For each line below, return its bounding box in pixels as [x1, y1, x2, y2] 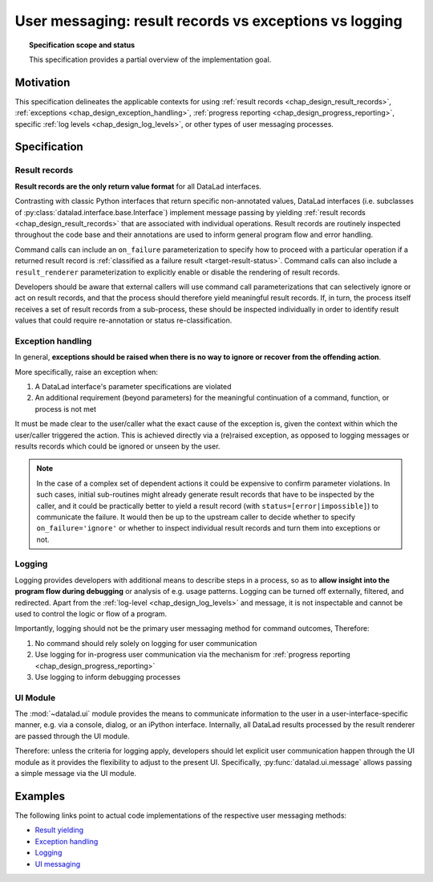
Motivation [14, 75, 71, 89]
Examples [14, 789, 66, 803]
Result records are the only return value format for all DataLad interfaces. [14, 181, 262, 191]
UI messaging [34, 859, 81, 868]
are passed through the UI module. [14, 731, 130, 741]
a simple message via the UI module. [14, 769, 136, 778]
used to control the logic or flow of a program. [14, 609, 168, 618]
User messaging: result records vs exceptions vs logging [14, 12, 403, 30]
